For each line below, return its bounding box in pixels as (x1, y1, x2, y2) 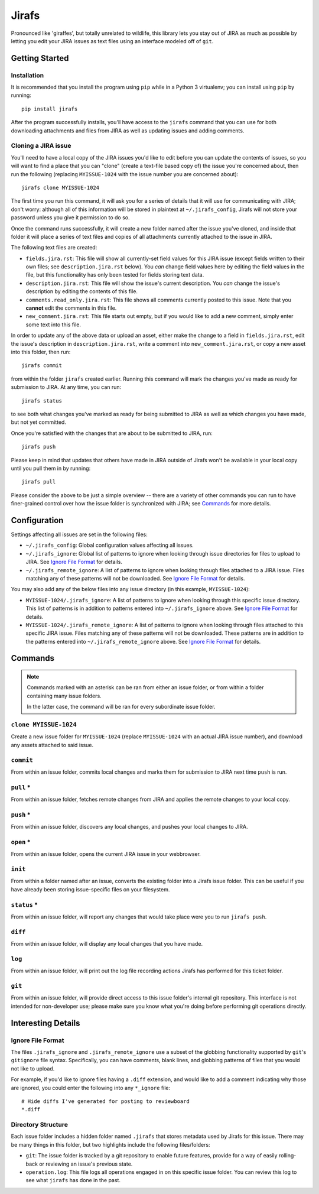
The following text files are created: (11, 244, 97, 251)
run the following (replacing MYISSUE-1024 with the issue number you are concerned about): (11, 170, 239, 177)
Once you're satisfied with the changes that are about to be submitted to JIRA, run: (11, 429, 213, 437)
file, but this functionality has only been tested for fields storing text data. (25, 271, 204, 278)
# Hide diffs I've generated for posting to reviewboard (21, 1098, 190, 1105)
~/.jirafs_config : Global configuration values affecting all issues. (25, 541, 194, 549)
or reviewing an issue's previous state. (39, 1160, 133, 1167)
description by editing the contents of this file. (25, 288, 138, 295)
